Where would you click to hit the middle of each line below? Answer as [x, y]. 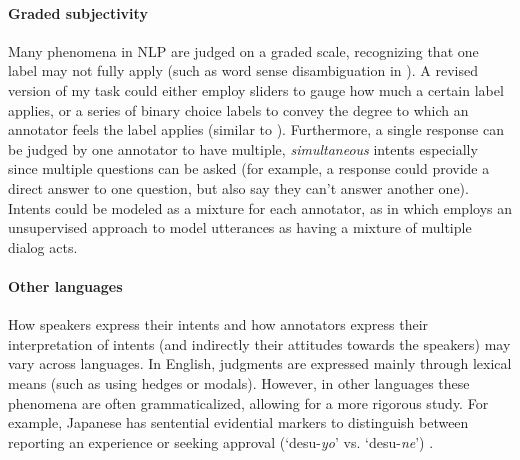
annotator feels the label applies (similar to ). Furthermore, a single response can [256, 129]
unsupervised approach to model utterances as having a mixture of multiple [240, 227]
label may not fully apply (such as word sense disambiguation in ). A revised [243, 70]
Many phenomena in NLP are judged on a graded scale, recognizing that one [243, 50]
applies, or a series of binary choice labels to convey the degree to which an [238, 109]
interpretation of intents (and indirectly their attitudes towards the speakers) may [259, 343]
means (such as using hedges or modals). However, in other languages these [239, 382]
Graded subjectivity [78, 12]
